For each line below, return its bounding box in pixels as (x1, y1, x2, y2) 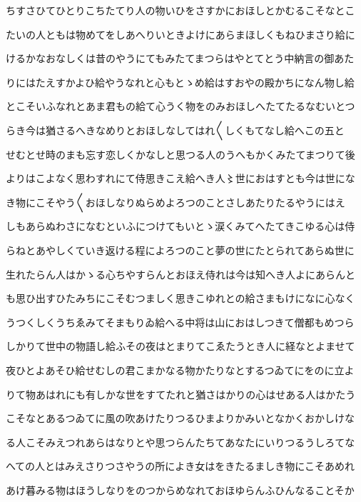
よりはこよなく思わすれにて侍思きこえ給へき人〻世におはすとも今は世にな (6, 171, 355, 186)
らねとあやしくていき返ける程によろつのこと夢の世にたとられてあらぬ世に (6, 242, 355, 257)
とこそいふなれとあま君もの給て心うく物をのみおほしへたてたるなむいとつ (6, 99, 355, 114)
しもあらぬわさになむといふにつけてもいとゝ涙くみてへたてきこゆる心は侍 (6, 219, 355, 234)
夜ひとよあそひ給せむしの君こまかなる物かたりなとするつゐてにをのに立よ (6, 362, 355, 377)
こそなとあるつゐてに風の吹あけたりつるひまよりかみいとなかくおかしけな (6, 411, 355, 426)
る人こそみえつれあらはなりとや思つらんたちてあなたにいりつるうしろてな (6, 434, 355, 449)
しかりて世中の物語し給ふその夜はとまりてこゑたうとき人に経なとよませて (6, 338, 355, 353)
